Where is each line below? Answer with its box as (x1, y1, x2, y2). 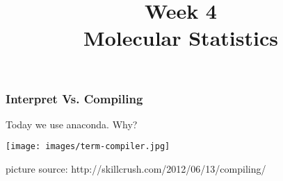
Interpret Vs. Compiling (6, 89, 143, 107)
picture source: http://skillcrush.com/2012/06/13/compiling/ (6, 162, 266, 176)
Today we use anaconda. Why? (6, 117, 138, 131)
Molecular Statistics (83, 24, 278, 52)
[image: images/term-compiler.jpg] (6, 141, 170, 152)
